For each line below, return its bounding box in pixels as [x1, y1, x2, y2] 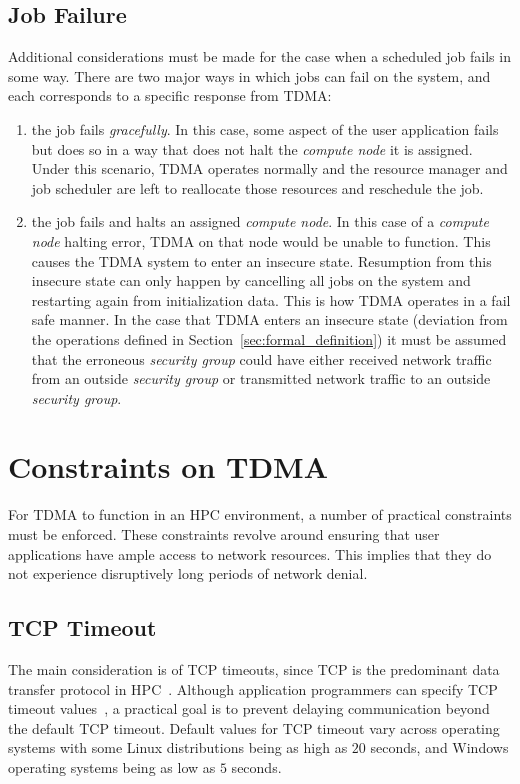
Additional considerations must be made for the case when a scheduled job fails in [8, 46, 511, 67]
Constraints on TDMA [8, 446, 329, 487]
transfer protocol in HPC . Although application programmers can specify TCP [8, 678, 498, 699]
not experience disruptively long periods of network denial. [8, 563, 368, 584]
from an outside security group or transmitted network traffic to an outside [31, 368, 491, 389]
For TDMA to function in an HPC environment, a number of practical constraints [8, 504, 512, 525]
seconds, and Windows [370, 737, 509, 758]
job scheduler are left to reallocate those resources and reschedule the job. [31, 177, 484, 198]
